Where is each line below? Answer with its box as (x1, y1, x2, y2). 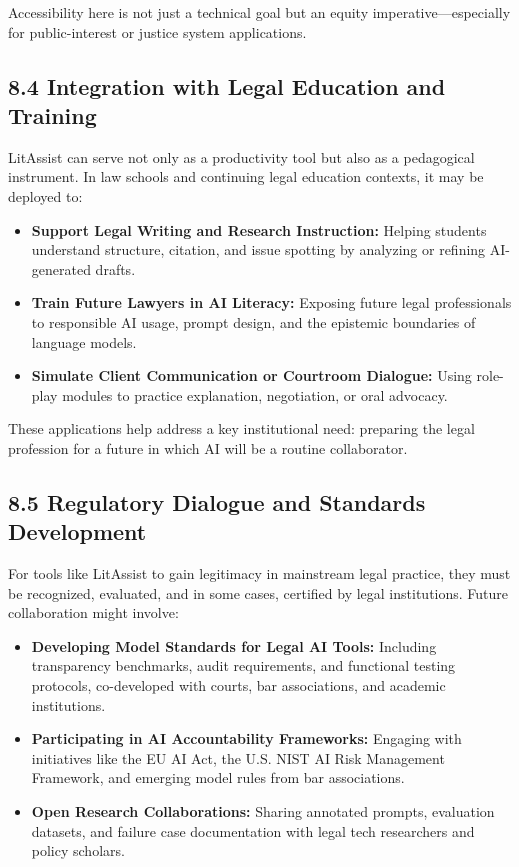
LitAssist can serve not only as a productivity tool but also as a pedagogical (8, 146, 475, 167)
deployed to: (8, 185, 83, 206)
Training (8, 99, 97, 130)
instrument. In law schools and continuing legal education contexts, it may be (8, 166, 484, 187)
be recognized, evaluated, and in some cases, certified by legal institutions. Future (8, 582, 509, 603)
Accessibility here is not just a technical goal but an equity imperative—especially (8, 2, 511, 22)
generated (31, 258, 91, 279)
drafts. (95, 258, 136, 279)
